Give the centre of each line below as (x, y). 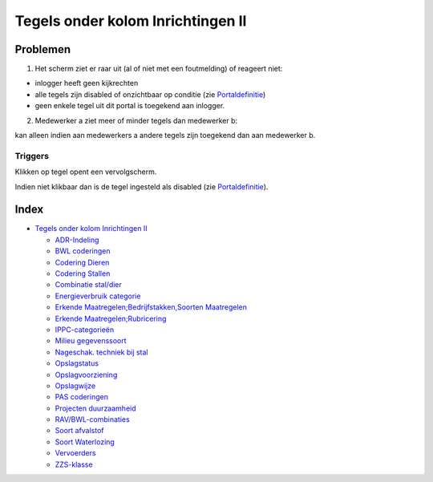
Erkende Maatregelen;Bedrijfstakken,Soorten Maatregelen (151, 307)
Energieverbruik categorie (98, 296)
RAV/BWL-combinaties (92, 419)
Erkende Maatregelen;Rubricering (111, 318)
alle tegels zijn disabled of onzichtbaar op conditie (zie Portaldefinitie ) (150, 94)
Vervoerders (75, 453)
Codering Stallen (83, 273)
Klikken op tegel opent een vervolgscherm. (86, 172)
